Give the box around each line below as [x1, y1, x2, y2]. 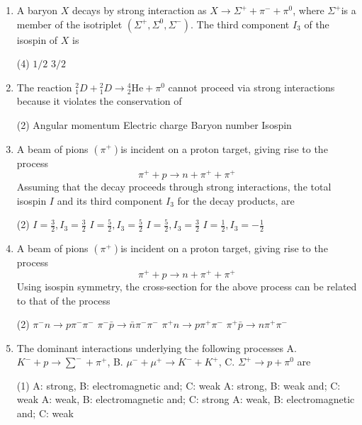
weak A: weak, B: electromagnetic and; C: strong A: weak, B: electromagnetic [16, 392, 355, 407]
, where [293, 3, 324, 17]
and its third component [57, 193, 163, 208]
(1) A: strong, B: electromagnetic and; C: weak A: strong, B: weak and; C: [16, 378, 341, 392]
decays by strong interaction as [72, 3, 207, 17]
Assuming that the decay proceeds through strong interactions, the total [16, 179, 332, 194]
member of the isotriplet [16, 16, 123, 31]
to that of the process [16, 293, 111, 307]
